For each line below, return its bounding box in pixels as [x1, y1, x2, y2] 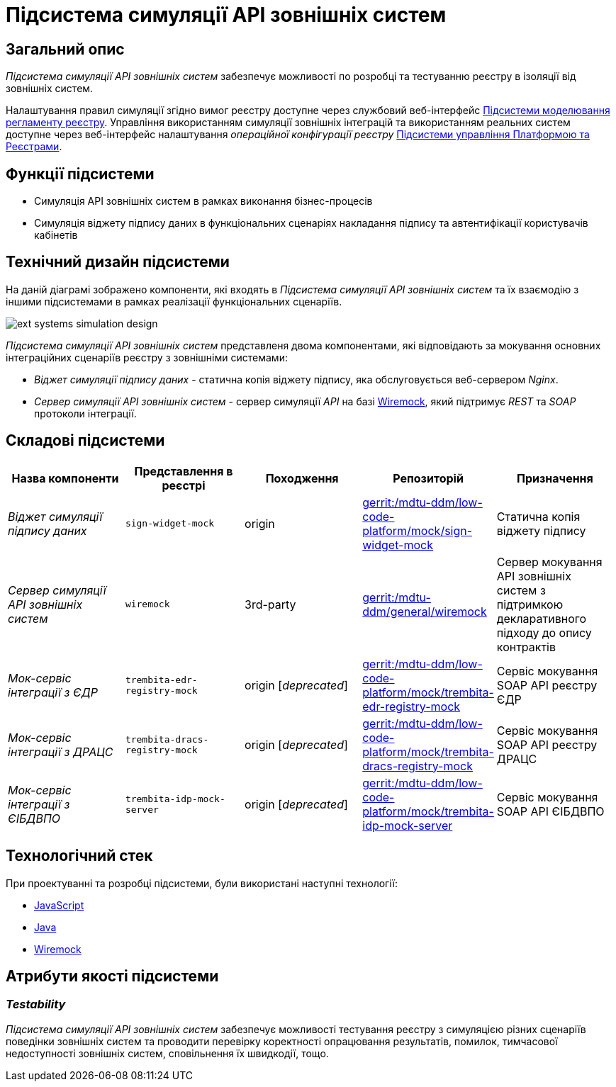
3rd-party [245, 597, 296, 612]
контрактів [496, 639, 556, 654]
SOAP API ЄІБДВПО [496, 804, 605, 818]
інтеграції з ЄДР [8, 685, 98, 699]
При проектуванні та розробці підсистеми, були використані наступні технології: [6, 877, 398, 889]
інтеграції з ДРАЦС [8, 744, 113, 759]
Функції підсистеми [6, 164, 155, 183]
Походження [265, 471, 339, 485]
